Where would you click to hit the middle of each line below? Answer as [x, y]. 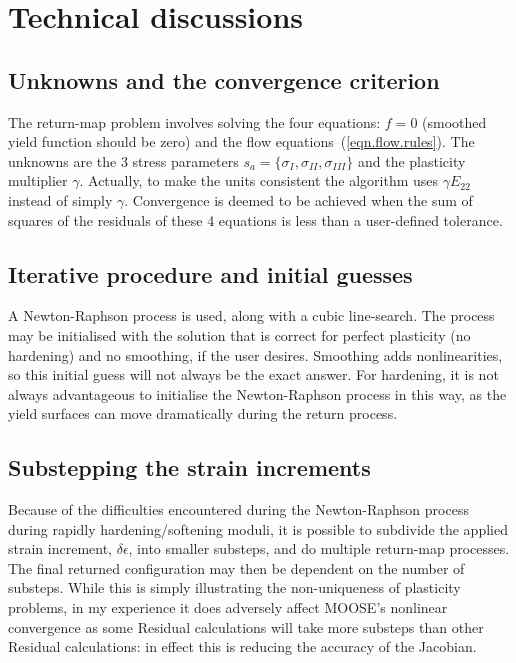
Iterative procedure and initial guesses [210, 273]
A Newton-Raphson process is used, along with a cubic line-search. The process [251, 315]
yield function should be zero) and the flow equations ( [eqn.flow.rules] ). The [241, 141]
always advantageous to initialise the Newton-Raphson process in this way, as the [257, 393]
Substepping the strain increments [189, 467]
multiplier [38, 180]
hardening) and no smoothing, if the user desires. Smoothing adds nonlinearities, [255, 354]
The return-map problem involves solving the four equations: [194, 121]
